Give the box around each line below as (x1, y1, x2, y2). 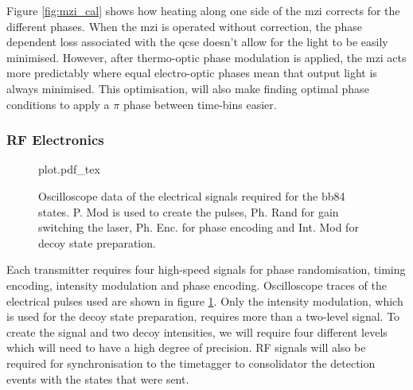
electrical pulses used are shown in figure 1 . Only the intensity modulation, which (6, 292, 403, 309)
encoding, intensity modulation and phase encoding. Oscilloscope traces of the (6, 276, 388, 293)
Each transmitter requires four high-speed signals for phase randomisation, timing (6, 261, 406, 278)
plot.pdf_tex (38, 161, 100, 177)
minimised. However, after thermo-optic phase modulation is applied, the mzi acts (6, 49, 407, 65)
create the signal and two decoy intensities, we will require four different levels (6, 323, 388, 340)
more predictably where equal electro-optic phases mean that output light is (6, 64, 377, 81)
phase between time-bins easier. (123, 96, 277, 112)
